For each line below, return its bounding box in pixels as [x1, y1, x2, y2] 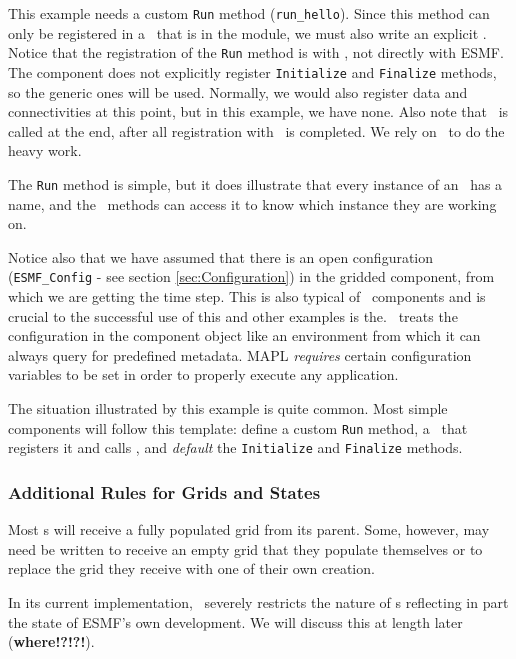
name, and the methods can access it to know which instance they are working [8, 193, 497, 214]
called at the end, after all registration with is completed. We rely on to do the [8, 120, 505, 141]
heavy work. [8, 140, 82, 161]
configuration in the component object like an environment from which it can [8, 325, 481, 346]
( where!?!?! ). [8, 631, 95, 652]
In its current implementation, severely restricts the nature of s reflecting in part [8, 591, 509, 612]
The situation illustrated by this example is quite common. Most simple [8, 398, 448, 418]
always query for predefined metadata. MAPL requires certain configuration [8, 344, 472, 365]
